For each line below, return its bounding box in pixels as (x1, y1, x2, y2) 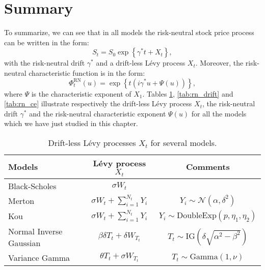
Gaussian (8, 236, 41, 249)
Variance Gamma (8, 251, 70, 263)
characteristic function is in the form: (29, 67, 145, 78)
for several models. (150, 136, 217, 148)
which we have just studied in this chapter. (4, 118, 138, 129)
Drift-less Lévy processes (48, 136, 136, 148)
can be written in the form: (4, 37, 89, 47)
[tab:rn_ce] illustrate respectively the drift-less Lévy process (4, 98, 192, 109)
